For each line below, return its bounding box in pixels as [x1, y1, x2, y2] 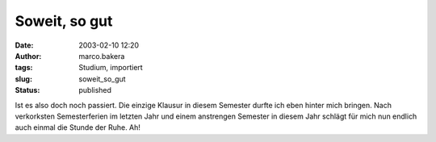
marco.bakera [78, 51, 125, 61]
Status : [15, 86, 40, 95]
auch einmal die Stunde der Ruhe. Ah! [15, 123, 141, 132]
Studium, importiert [78, 63, 143, 73]
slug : [15, 73, 32, 84]
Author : [15, 51, 42, 61]
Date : [15, 40, 34, 50]
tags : [15, 63, 33, 73]
